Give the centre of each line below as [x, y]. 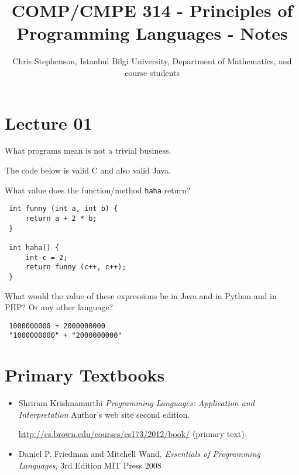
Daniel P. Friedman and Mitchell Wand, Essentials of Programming [139, 453]
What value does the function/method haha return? [98, 190]
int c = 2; [47, 257]
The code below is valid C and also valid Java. [88, 170]
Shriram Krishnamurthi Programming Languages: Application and [136, 403]
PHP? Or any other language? [59, 307]
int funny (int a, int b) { [63, 209]
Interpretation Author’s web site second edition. [104, 414]
